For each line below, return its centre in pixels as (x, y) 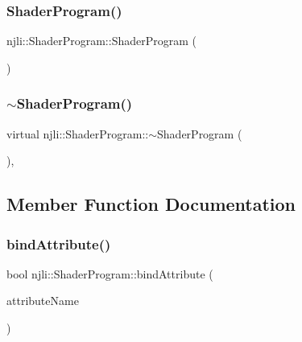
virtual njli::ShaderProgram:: (78, 133)
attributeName (43, 301)
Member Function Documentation (151, 204)
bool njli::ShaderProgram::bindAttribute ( (110, 273)
